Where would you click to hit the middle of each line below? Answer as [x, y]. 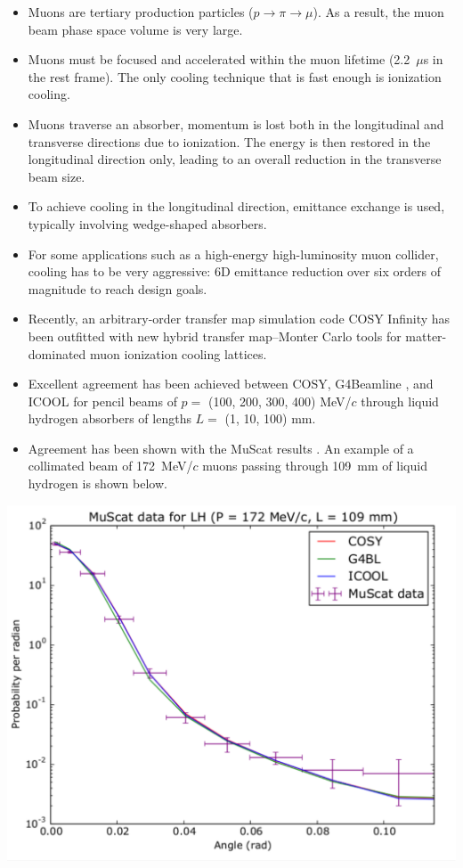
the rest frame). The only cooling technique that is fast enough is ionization [235, 76]
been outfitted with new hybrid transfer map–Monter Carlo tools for [215, 336]
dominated [57, 353]
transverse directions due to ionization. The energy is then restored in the [229, 141]
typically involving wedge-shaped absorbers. [147, 223]
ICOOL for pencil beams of [102, 401]
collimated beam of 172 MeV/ [110, 466]
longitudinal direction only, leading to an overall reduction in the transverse [235, 159]
